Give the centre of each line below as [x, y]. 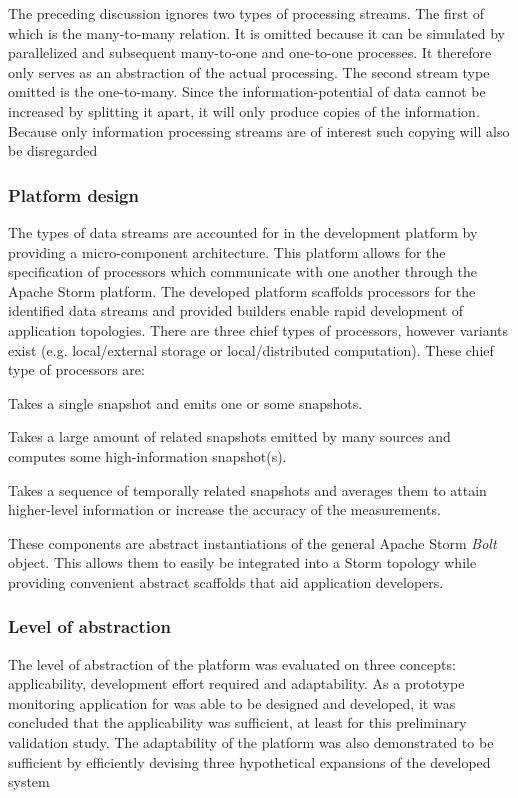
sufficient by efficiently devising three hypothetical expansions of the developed [249, 761]
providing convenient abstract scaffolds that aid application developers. [226, 581]
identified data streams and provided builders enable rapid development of [236, 310]
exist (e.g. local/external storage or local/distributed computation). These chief [251, 349]
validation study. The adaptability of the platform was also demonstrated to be [251, 742]
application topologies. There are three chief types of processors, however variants [258, 329]
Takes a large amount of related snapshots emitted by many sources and [229, 436]
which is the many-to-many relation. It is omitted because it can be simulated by [256, 32]
